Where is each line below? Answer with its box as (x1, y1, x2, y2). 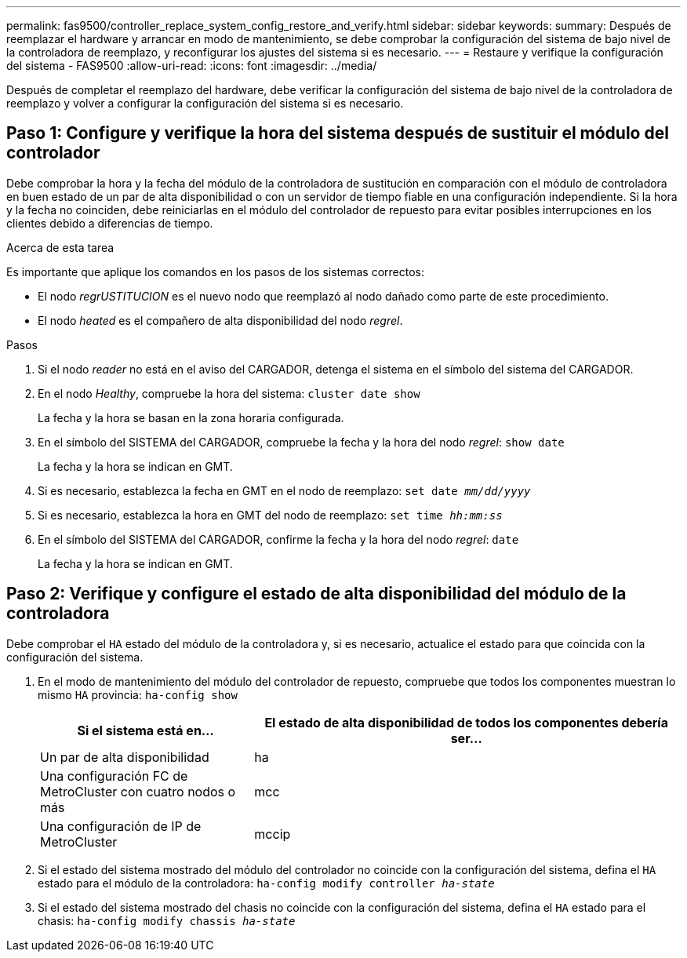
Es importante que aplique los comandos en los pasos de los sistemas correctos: (6, 264, 425, 279)
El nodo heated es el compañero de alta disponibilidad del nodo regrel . (38, 313, 403, 327)
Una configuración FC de (40, 767, 188, 784)
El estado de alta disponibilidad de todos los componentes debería (264, 714, 668, 730)
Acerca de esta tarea (6, 240, 114, 254)
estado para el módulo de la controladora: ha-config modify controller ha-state (38, 876, 495, 890)
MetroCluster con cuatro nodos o (40, 783, 236, 800)
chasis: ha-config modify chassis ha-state (38, 913, 296, 927)
